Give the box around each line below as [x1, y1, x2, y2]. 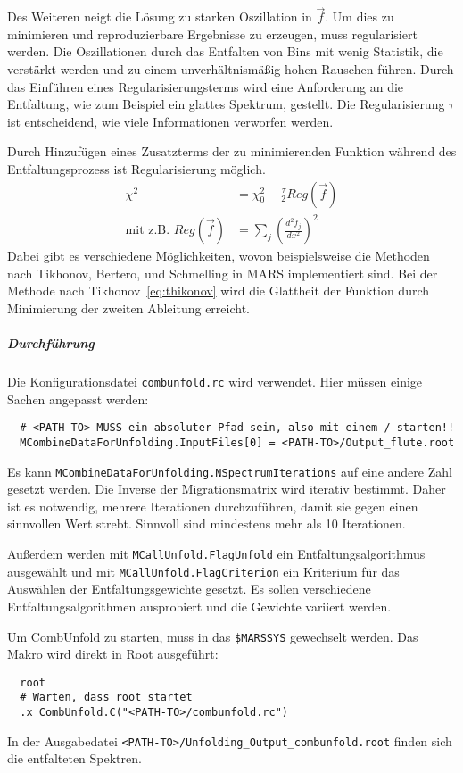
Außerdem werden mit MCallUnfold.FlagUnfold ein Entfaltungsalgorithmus [7, 544, 426, 563]
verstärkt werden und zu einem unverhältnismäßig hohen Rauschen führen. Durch [7, 60, 454, 78]
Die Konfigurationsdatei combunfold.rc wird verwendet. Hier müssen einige [7, 372, 423, 391]
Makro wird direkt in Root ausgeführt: [7, 644, 219, 663]
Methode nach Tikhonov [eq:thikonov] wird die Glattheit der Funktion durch [7, 281, 430, 300]
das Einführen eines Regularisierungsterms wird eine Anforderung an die [7, 77, 404, 96]
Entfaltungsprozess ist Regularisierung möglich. [7, 159, 266, 178]
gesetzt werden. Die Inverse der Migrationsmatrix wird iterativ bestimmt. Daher [7, 479, 446, 498]
